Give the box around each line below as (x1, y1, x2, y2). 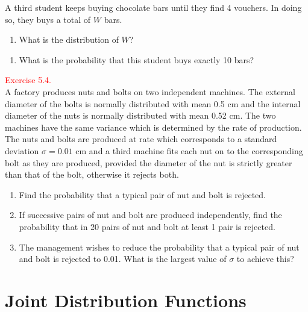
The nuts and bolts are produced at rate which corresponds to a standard (5, 133, 277, 145)
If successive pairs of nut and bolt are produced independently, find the (19, 208, 282, 221)
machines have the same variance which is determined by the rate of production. (5, 120, 302, 133)
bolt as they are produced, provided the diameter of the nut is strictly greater (5, 156, 292, 169)
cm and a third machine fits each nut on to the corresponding (75, 144, 303, 157)
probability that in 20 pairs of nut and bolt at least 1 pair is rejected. (19, 220, 275, 232)
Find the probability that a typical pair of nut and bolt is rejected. (19, 188, 266, 201)
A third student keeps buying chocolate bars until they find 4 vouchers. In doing (5, 1, 302, 13)
